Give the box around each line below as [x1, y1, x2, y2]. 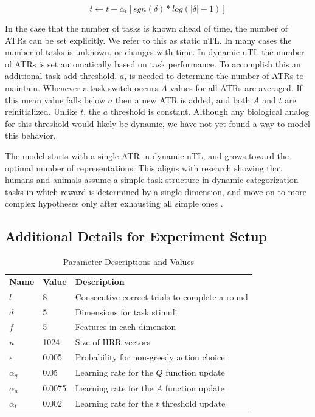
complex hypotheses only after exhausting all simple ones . [5, 197, 223, 210]
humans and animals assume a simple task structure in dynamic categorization [5, 173, 299, 186]
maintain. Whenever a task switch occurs [5, 81, 158, 94]
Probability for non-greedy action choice [75, 351, 225, 364]
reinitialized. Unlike [5, 105, 78, 118]
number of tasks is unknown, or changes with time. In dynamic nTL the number [5, 46, 305, 58]
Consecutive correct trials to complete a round [75, 290, 248, 303]
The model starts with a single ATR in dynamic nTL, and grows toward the [5, 149, 289, 162]
